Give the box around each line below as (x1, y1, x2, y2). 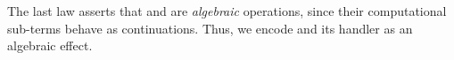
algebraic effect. (7, 36, 93, 55)
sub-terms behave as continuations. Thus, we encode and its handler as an (7, 19, 413, 37)
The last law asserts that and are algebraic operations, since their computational (7, 2, 447, 19)
